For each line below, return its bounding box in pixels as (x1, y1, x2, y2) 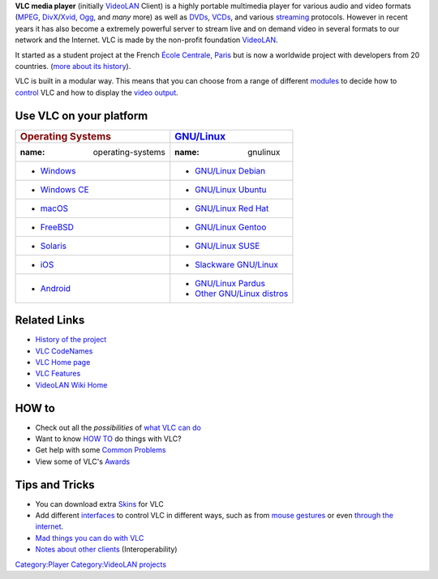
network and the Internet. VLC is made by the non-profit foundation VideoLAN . (15, 35, 279, 45)
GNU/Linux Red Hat (195, 203, 269, 214)
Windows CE (40, 183, 89, 195)
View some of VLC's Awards (35, 457, 130, 466)
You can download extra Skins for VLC (35, 499, 164, 508)
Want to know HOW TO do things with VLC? (35, 434, 182, 444)
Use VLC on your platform (15, 109, 148, 122)
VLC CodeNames (35, 345, 93, 356)
